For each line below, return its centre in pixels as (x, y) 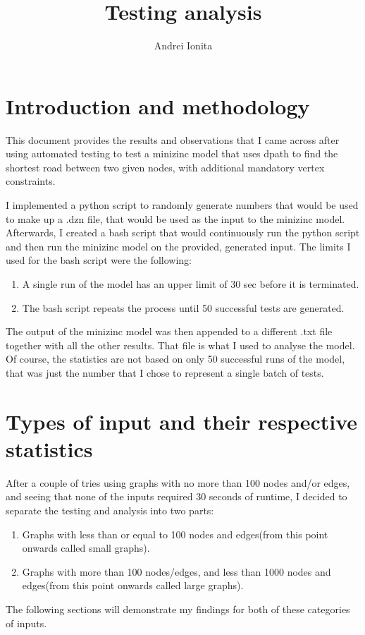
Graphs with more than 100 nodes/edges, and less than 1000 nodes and (177, 571)
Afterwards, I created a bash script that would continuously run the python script (183, 232)
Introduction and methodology (158, 105)
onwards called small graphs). (86, 548)
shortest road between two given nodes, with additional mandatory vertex (165, 167)
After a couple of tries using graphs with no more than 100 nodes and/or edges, (178, 482)
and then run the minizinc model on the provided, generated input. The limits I (178, 246)
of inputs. (26, 623)
